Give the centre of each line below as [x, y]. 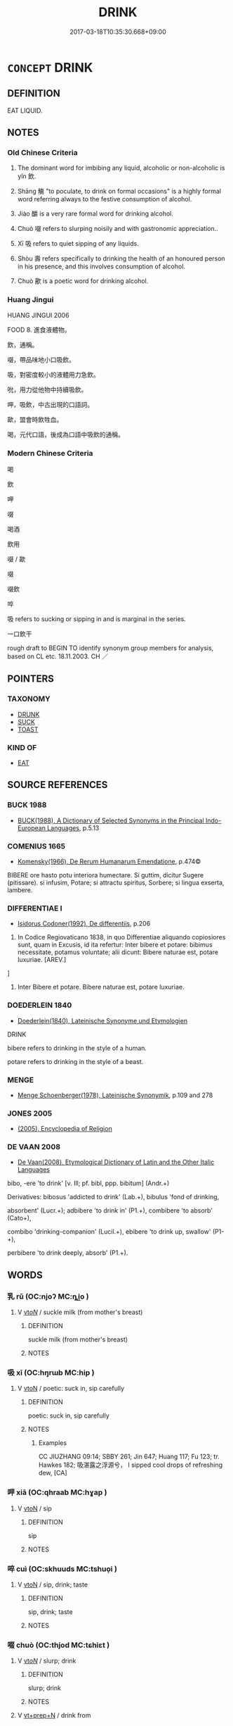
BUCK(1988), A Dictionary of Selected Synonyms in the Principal [111, 820]
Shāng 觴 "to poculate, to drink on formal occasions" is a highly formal [119, 192]
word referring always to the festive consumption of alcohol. [105, 199]
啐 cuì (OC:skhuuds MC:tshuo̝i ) [62, 1569]
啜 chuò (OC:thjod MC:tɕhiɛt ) [59, 1645]
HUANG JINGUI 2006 [38, 315]
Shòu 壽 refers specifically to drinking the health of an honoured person [121, 258]
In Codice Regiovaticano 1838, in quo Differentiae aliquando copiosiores [121, 937]
